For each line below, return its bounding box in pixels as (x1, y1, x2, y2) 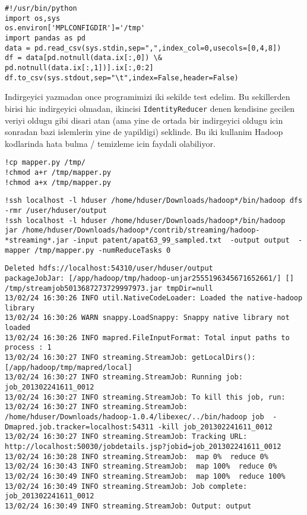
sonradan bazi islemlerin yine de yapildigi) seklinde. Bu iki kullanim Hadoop (5, 125, 283, 138)
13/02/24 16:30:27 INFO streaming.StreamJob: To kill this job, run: (5, 392, 286, 401)
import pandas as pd (5, 33, 86, 42)
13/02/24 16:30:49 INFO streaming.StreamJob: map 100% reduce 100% (5, 472, 286, 481)
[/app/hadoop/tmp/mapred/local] (5, 363, 132, 372)
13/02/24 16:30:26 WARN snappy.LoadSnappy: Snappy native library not (5, 313, 290, 322)
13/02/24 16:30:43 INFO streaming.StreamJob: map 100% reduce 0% (5, 462, 277, 471)
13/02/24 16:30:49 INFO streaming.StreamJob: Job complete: (5, 482, 248, 491)
